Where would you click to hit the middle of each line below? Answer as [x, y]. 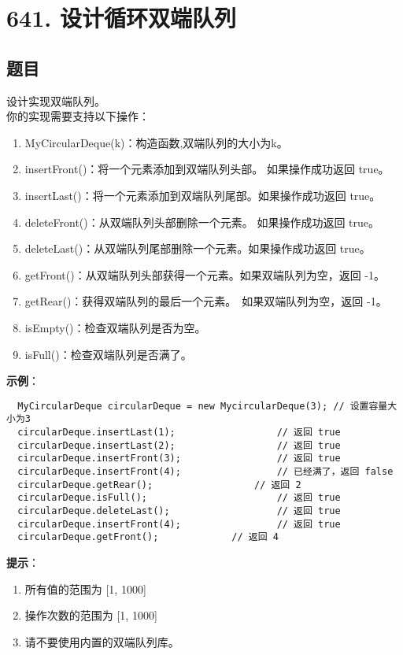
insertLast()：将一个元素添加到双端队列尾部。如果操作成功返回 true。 [203, 195]
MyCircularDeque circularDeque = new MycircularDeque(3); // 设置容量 [203, 406]
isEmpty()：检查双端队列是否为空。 [115, 327]
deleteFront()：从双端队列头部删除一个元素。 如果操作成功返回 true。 [202, 222]
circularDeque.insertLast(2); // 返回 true [179, 445]
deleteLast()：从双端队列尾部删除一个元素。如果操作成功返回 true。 [198, 248]
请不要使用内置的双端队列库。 [102, 641]
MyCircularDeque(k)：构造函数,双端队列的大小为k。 [156, 142]
